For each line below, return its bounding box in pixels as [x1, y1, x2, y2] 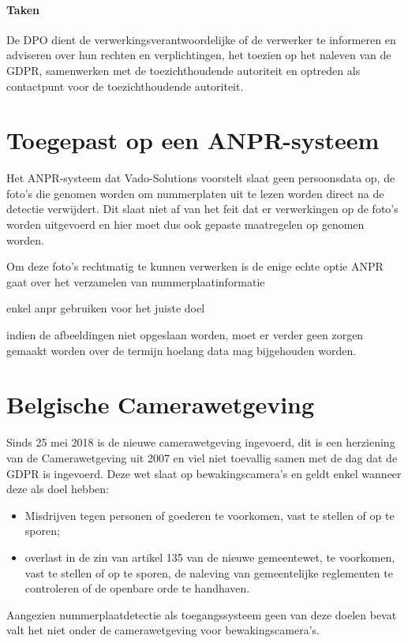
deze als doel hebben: [6, 480, 109, 497]
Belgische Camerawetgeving [6, 388, 315, 421]
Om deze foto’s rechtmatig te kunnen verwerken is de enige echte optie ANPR [6, 258, 384, 275]
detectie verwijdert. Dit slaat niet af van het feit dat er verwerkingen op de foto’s [6, 200, 399, 217]
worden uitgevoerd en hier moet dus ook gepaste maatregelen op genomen [6, 216, 365, 233]
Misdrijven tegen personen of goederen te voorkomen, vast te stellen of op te [24, 507, 395, 523]
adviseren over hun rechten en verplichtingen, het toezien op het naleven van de [6, 47, 391, 63]
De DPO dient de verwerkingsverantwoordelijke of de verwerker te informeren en [6, 31, 396, 47]
